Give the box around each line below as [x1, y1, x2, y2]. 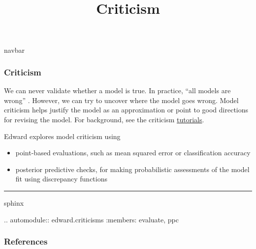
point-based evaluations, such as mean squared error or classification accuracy [15, 147, 251, 158]
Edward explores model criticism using [4, 131, 121, 141]
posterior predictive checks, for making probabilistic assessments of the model [15, 164, 250, 174]
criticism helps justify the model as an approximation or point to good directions [4, 105, 249, 115]
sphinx [4, 197, 24, 208]
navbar [4, 45, 25, 55]
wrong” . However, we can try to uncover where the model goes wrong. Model [4, 95, 239, 105]
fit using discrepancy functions [15, 174, 107, 184]
